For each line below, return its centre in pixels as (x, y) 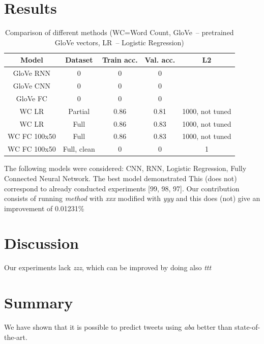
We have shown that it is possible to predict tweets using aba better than (118, 327)
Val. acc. (160, 60)
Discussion (41, 243)
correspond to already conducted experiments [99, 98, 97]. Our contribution (122, 188)
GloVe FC (32, 98)
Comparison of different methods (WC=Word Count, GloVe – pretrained (119, 32)
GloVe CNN (32, 85)
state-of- (247, 327)
